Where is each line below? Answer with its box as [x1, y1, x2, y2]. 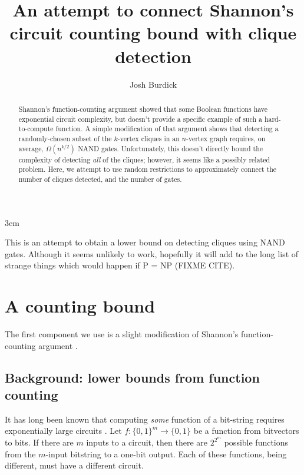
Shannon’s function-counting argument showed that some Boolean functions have [18, 104, 268, 114]
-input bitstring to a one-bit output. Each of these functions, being [45, 447, 287, 460]
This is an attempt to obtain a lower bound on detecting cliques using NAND [5, 236, 285, 248]
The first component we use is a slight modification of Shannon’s [5, 328, 239, 340]
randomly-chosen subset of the [18, 133, 112, 143]
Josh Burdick [129, 78, 177, 90]
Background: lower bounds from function [5, 368, 260, 386]
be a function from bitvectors [193, 424, 299, 437]
